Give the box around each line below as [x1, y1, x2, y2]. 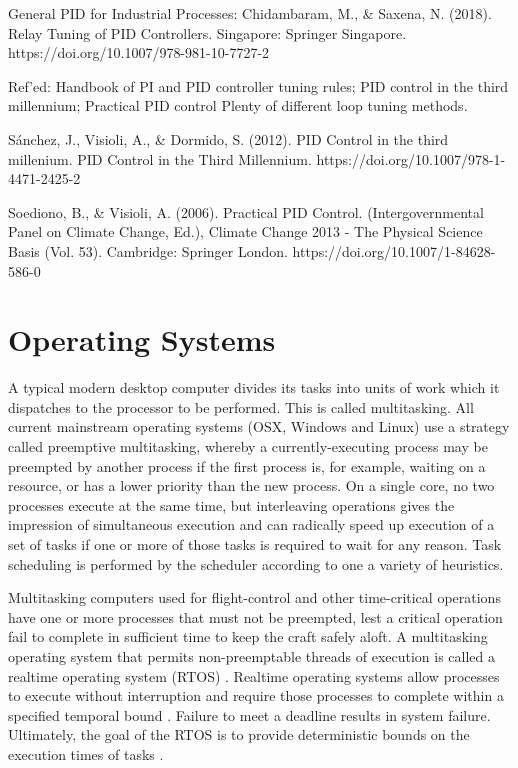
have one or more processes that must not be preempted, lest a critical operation [8, 606, 503, 627]
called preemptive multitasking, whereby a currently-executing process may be [8, 436, 488, 457]
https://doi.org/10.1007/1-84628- [292, 240, 496, 261]
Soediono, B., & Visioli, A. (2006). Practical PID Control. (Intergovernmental [8, 201, 484, 222]
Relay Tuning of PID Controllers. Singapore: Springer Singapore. [8, 22, 407, 43]
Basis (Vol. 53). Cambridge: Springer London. [8, 240, 288, 261]
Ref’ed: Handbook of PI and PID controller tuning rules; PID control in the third [8, 75, 509, 96]
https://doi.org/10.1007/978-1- [316, 148, 506, 169]
